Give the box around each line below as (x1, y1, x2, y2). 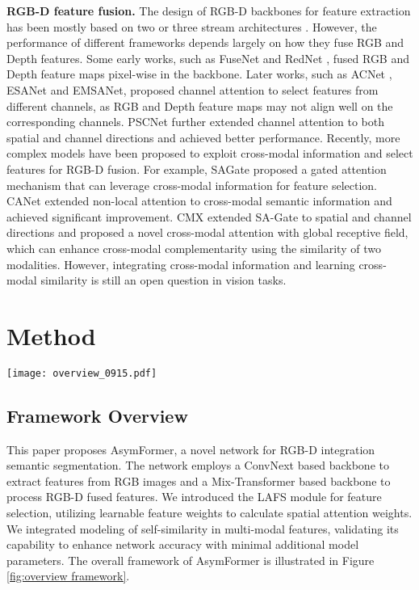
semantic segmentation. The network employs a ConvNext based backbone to (6, 457, 389, 474)
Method (6, 318, 96, 352)
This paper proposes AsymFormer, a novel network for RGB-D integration (6, 440, 375, 457)
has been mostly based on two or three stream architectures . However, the (6, 18, 377, 35)
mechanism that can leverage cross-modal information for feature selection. (6, 176, 377, 193)
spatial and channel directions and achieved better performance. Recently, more (6, 129, 400, 145)
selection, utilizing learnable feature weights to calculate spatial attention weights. (6, 504, 413, 521)
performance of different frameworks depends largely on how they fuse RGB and (6, 34, 404, 51)
